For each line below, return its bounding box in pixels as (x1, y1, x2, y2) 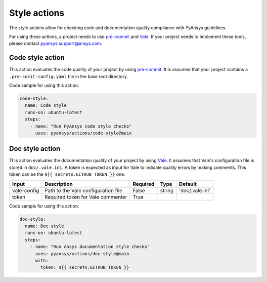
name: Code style (25, 103, 67, 108)
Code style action (9, 53, 65, 62)
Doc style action (9, 145, 61, 153)
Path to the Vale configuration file (44, 187, 123, 194)
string (160, 187, 174, 194)
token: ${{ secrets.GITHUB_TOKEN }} (40, 265, 130, 270)
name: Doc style (25, 223, 64, 229)
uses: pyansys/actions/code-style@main (35, 130, 132, 136)
